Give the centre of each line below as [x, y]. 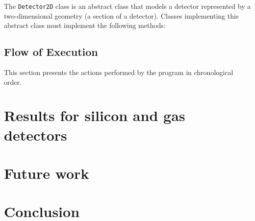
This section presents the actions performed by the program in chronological [119, 72]
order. [13, 82]
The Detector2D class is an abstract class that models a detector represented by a [127, 6]
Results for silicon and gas [95, 115]
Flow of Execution [51, 52]
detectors [36, 135]
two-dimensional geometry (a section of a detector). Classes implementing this [121, 15]
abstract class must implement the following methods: [85, 25]
